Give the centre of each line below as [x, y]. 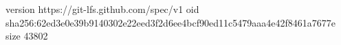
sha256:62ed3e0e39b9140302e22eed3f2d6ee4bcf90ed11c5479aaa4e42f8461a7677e [170, 22]
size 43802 [27, 36]
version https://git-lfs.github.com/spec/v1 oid [102, 9]
